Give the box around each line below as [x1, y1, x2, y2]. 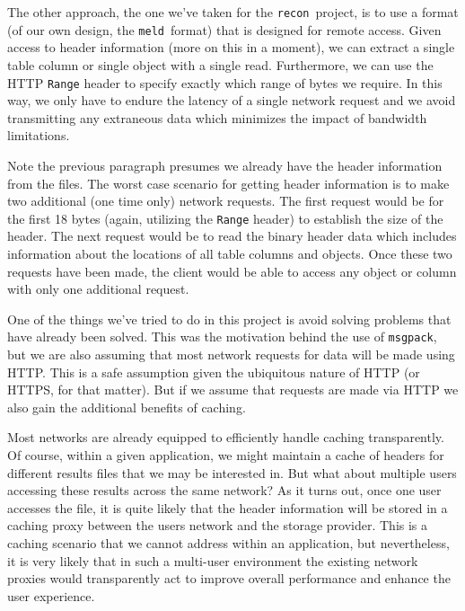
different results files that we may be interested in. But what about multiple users [7, 463, 457, 482]
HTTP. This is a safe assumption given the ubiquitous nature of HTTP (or [7, 362, 420, 381]
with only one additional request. [7, 279, 189, 298]
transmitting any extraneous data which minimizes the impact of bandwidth [7, 108, 427, 127]
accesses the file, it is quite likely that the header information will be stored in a [7, 498, 448, 517]
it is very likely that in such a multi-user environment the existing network [7, 551, 418, 570]
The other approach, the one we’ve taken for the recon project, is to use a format [7, 3, 459, 21]
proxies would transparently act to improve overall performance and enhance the [7, 569, 451, 588]
